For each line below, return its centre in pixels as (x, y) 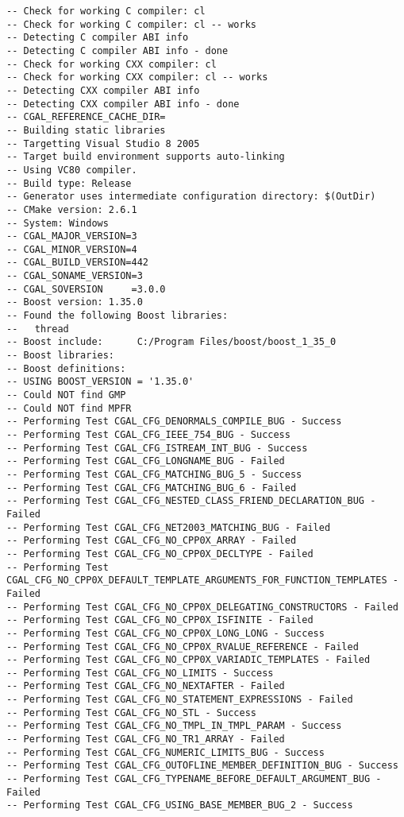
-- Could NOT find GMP (66, 395)
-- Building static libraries (86, 130)
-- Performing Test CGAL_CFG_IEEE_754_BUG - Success (148, 435)
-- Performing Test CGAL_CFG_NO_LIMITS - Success (140, 673)
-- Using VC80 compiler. (72, 170)
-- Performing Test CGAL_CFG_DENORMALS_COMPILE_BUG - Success (174, 422)
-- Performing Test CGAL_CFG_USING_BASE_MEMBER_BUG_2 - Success (180, 805)
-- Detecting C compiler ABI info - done (117, 50)
